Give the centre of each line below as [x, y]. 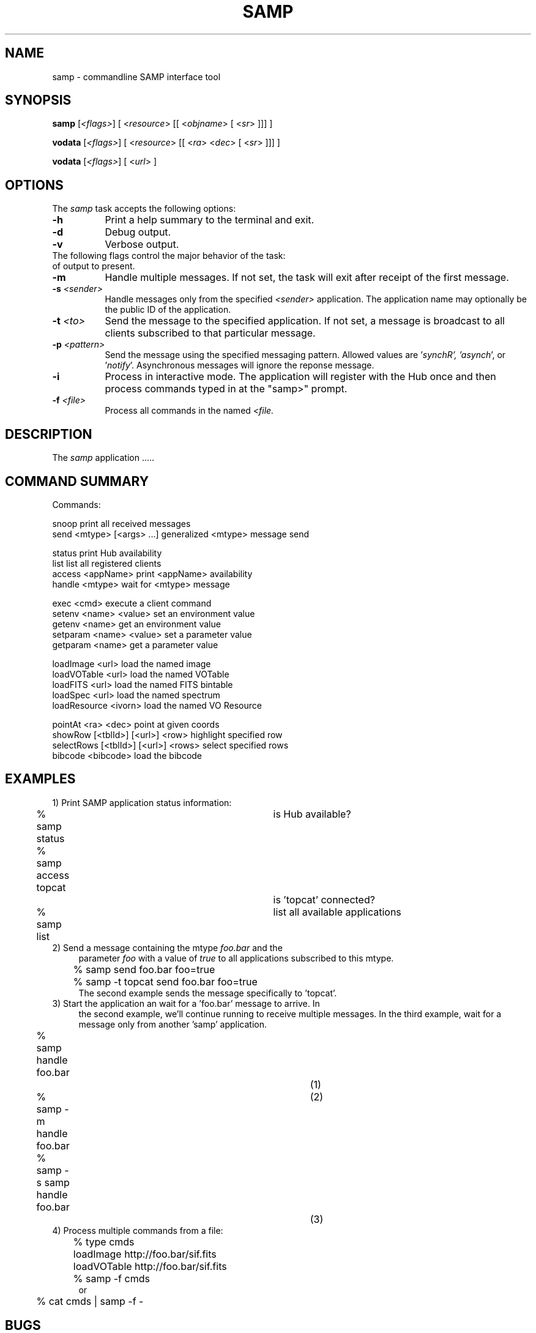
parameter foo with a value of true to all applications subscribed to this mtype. [236, 958]
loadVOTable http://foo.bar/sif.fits [150, 1266]
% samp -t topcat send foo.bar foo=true [165, 981]
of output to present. [94, 266]
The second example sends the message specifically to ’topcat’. [208, 993]
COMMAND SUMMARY [77, 481]
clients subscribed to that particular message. [210, 333]
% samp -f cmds [111, 1278]
